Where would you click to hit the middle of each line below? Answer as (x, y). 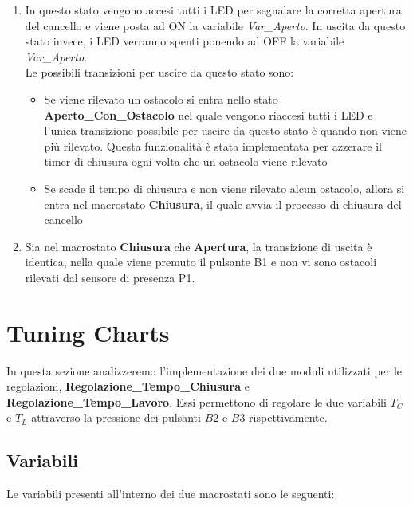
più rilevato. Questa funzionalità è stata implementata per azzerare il (213, 145)
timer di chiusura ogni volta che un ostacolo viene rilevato (186, 161)
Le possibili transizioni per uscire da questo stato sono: (159, 72)
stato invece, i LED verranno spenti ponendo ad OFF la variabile (185, 41)
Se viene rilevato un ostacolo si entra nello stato (161, 98)
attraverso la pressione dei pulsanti (116, 417)
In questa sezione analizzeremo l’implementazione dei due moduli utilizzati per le (205, 370)
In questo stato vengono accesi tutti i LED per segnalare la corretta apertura (213, 10)
